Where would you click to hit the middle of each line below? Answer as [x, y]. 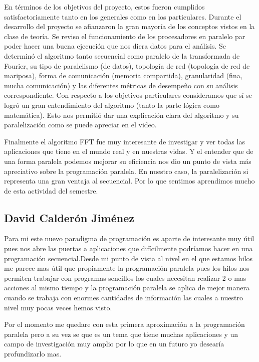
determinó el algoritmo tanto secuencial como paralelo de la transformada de [122, 55]
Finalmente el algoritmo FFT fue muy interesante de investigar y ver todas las [124, 141]
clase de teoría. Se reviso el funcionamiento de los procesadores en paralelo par [125, 36]
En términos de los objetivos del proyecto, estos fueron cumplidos [104, 7]
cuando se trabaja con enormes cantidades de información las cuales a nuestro [123, 298]
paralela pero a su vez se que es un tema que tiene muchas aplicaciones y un [121, 334]
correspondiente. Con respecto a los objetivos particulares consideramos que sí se [128, 95]
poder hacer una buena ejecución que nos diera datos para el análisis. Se [115, 46]
